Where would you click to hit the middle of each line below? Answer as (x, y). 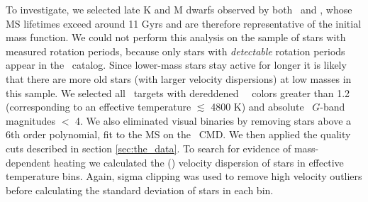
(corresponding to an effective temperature (99, 107)
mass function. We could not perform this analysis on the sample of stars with (176, 37)
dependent (28, 162)
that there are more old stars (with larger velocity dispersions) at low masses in (179, 78)
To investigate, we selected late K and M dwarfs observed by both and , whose (179, 9)
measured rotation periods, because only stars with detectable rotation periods (175, 51)
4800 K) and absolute (257, 107)
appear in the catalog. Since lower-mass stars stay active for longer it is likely (176, 65)
